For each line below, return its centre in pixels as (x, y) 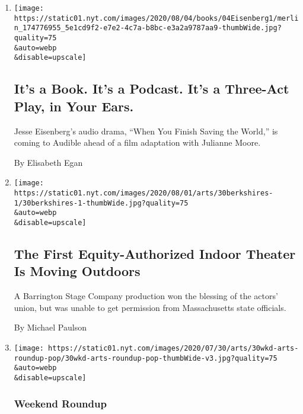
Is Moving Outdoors (77, 271)
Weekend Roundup (60, 403)
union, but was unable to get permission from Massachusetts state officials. (150, 307)
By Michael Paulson (50, 327)
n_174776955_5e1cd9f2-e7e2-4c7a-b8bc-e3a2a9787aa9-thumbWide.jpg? (148, 28)
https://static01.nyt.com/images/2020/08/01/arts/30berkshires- (143, 193)
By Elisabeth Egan (48, 162)
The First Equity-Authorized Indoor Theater (155, 253)
